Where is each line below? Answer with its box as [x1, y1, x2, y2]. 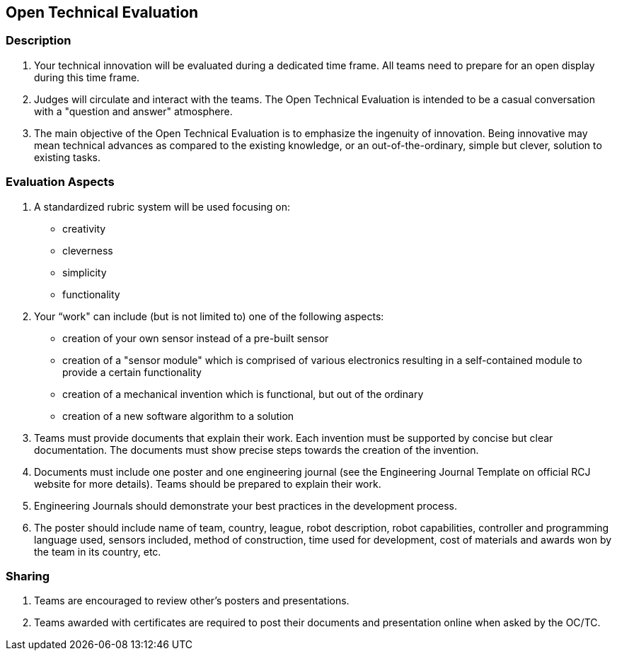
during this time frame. [34, 71, 140, 83]
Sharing [6, 568, 50, 583]
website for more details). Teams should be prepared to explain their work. [34, 477, 381, 490]
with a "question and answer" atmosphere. [34, 105, 233, 117]
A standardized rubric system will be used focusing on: [34, 200, 291, 213]
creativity [62, 222, 106, 235]
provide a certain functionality [62, 365, 202, 378]
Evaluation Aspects [6, 175, 115, 189]
